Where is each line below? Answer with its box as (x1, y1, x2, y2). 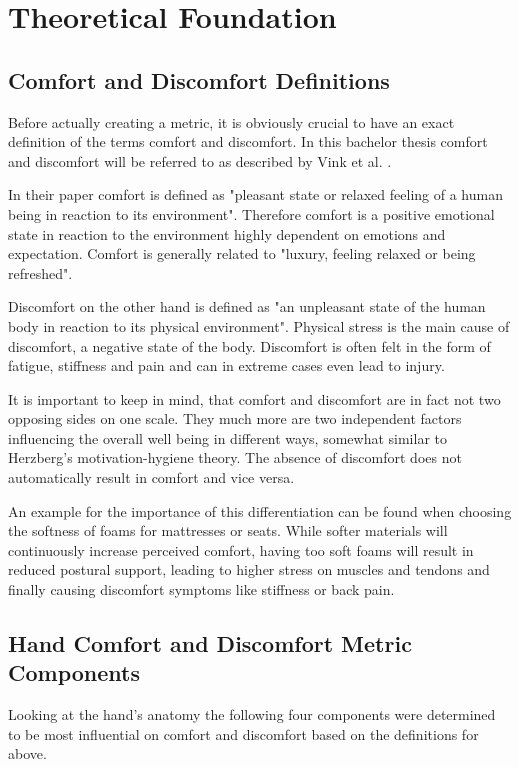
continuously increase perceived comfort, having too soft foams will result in (8, 539, 474, 560)
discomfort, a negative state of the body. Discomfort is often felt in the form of (8, 335, 491, 356)
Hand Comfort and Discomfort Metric (8, 628, 412, 659)
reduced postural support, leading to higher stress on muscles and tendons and (8, 559, 490, 580)
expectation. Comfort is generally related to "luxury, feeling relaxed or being (8, 243, 476, 264)
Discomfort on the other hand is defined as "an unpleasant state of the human (8, 296, 486, 317)
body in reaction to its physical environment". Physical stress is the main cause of (8, 315, 510, 336)
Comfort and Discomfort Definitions (8, 64, 390, 95)
